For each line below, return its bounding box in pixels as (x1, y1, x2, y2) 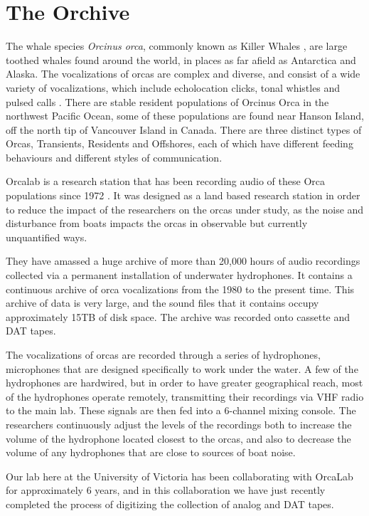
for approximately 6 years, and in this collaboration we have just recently (6, 483, 326, 497)
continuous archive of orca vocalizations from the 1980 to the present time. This (6, 281, 355, 296)
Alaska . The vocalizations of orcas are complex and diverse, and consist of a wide (6, 66, 360, 81)
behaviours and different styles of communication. (6, 149, 223, 164)
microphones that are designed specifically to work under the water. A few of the (6, 361, 358, 376)
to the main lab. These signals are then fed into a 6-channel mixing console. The (6, 403, 356, 418)
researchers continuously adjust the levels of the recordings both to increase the (6, 416, 352, 431)
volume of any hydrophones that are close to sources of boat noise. (6, 445, 296, 460)
